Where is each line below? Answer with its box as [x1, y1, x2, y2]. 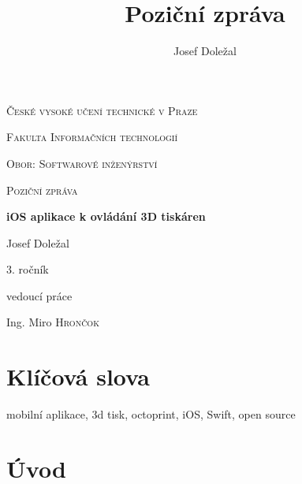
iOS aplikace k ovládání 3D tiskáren [6, 208, 206, 225]
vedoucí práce [6, 287, 73, 303]
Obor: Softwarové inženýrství [6, 155, 158, 171]
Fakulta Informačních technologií [6, 128, 178, 145]
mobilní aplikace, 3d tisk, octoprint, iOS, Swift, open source [6, 406, 296, 423]
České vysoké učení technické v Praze [6, 102, 198, 118]
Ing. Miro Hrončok [6, 314, 99, 330]
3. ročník [6, 261, 49, 277]
